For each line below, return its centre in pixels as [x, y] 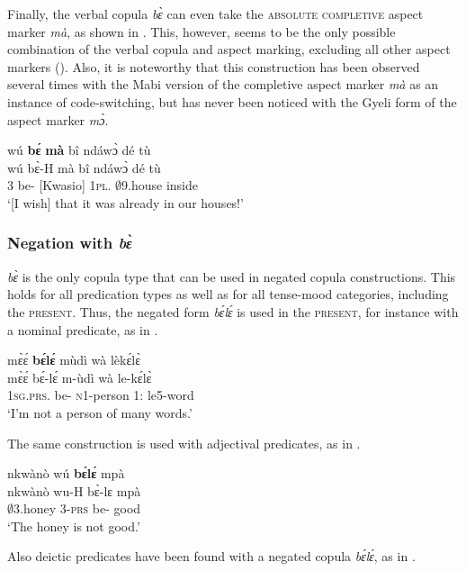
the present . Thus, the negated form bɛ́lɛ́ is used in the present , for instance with [233, 311]
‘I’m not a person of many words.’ [100, 412]
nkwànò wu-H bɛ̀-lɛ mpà [74, 490]
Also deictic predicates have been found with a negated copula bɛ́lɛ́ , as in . [211, 556]
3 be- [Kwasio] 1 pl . [59, 185]
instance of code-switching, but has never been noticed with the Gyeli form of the [232, 101]
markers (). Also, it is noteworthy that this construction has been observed [214, 66]
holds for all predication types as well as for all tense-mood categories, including [228, 294]
